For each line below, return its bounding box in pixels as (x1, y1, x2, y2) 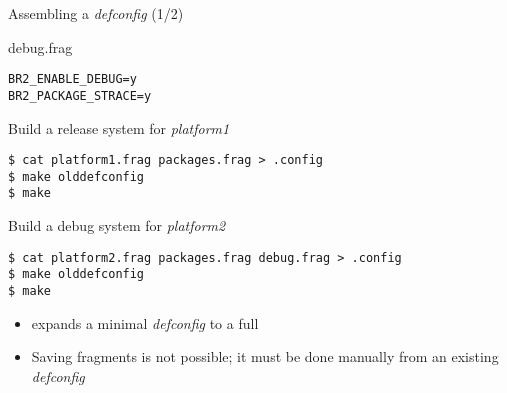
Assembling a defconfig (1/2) (8, 3, 184, 23)
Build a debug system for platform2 (8, 215, 226, 236)
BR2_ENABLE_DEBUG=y (8, 72, 137, 87)
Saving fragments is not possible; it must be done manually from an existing (31, 346, 499, 367)
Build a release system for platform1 (8, 117, 230, 138)
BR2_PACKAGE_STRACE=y (8, 88, 152, 103)
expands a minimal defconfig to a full (31, 312, 259, 333)
